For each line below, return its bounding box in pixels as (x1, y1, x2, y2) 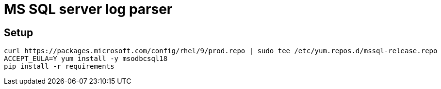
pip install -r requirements (4, 62, 114, 71)
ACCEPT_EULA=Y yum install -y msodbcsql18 (4, 55, 168, 63)
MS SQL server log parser (4, 1, 173, 17)
